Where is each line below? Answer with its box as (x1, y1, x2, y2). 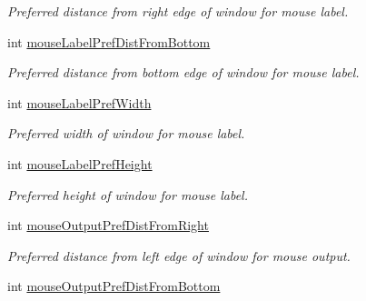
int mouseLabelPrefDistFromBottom (7, 32, 211, 51)
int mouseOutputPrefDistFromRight (7, 216, 209, 235)
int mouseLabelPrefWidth (7, 93, 152, 112)
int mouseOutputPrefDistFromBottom (7, 276, 221, 296)
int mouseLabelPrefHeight (7, 154, 153, 173)
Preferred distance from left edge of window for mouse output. (7, 246, 351, 265)
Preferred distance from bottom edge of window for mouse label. (7, 63, 360, 82)
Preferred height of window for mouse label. (7, 185, 249, 204)
